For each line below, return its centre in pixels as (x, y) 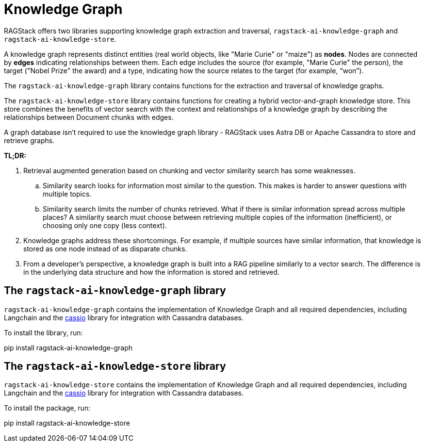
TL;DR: (15, 155)
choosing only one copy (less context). (105, 225)
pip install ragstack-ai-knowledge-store (67, 423)
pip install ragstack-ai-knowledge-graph (68, 347)
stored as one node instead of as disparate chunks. (105, 248)
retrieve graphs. (29, 140)
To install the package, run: (47, 408)
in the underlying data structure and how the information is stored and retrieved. (151, 272)
